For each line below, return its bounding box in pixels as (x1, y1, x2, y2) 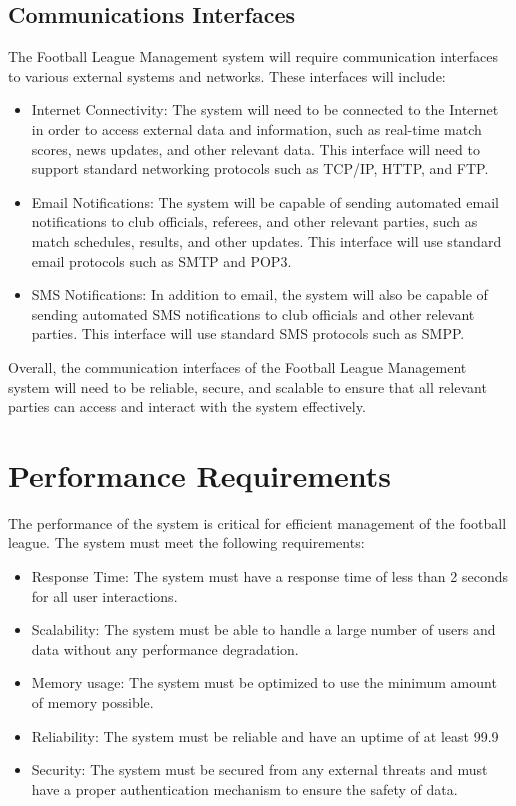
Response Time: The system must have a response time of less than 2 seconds (31, 566, 508, 587)
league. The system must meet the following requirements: (8, 532, 365, 553)
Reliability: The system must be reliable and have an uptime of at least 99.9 (31, 725, 499, 746)
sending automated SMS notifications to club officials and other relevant (31, 303, 475, 324)
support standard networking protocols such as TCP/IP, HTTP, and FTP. (31, 158, 489, 179)
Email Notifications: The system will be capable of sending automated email (31, 191, 499, 212)
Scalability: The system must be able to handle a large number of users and (31, 619, 496, 640)
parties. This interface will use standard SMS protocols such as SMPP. (31, 323, 465, 344)
